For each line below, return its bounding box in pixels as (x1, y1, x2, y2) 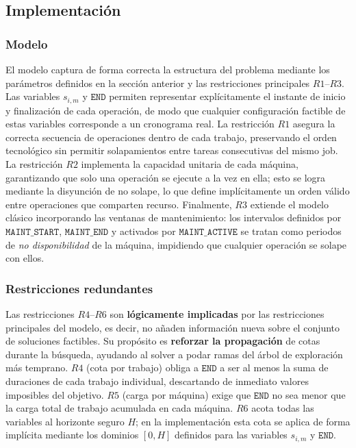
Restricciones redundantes (5, 279, 153, 297)
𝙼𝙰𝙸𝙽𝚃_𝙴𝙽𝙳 (64, 227, 109, 237)
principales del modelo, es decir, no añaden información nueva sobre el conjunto (5, 320, 340, 334)
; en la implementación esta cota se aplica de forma (136, 414, 351, 428)
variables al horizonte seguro (5, 414, 125, 428)
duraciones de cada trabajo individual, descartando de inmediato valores (5, 373, 309, 388)
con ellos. (5, 251, 44, 265)
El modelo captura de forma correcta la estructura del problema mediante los (5, 62, 330, 76)
